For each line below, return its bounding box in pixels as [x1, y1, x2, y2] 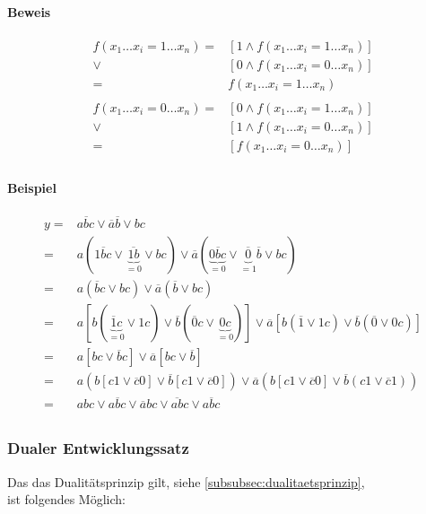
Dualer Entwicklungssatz [7, 437, 189, 459]
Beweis [7, 2, 51, 21]
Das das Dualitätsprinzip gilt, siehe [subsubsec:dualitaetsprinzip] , [7, 472, 365, 491]
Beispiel [7, 178, 57, 196]
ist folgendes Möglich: [7, 490, 126, 509]
